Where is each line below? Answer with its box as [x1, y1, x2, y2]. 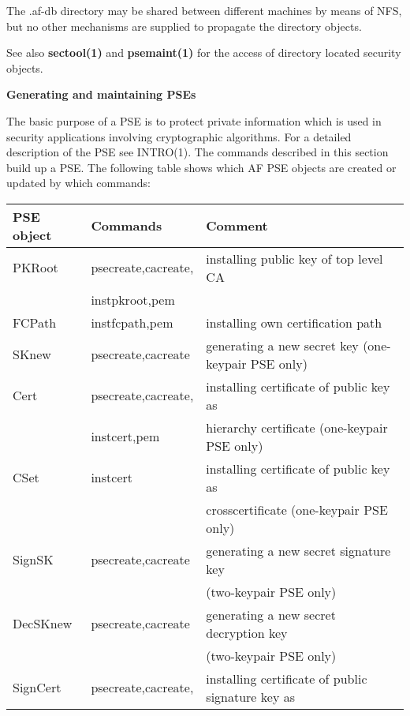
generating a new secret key [206, 336, 359, 354]
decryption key [206, 623, 288, 642]
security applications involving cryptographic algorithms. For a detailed [6, 128, 352, 144]
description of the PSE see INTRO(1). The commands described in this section [6, 144, 389, 160]
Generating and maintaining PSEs [6, 86, 196, 103]
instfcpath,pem [91, 313, 173, 332]
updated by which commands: [6, 174, 151, 191]
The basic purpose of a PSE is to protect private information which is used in [6, 112, 382, 129]
